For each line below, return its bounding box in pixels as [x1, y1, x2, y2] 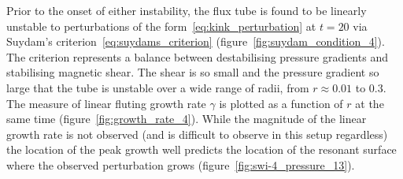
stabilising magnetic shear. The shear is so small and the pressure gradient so [6, 64, 379, 80]
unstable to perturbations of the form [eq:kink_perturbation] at [6, 17, 316, 34]
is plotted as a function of [219, 95, 343, 111]
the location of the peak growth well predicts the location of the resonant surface [6, 141, 397, 158]
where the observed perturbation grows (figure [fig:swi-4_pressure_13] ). [6, 156, 355, 173]
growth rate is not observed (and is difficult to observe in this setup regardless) [6, 125, 388, 142]
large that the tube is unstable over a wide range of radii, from [6, 79, 309, 95]
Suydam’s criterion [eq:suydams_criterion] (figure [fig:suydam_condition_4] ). [6, 33, 385, 50]
